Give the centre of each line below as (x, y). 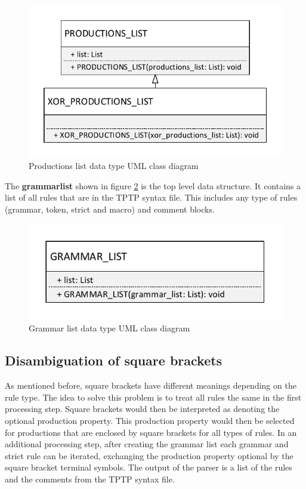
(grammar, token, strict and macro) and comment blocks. (110, 209)
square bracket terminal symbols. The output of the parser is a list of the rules (149, 467)
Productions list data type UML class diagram (114, 166)
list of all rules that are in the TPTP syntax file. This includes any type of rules (151, 197)
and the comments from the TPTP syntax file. (90, 479)
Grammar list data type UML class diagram (109, 328)
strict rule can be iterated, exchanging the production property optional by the (149, 455)
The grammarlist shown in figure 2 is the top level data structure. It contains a (153, 185)
